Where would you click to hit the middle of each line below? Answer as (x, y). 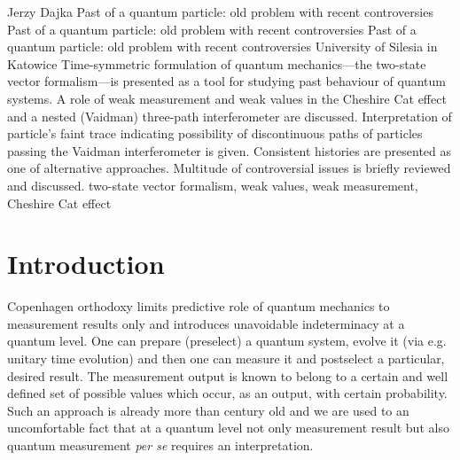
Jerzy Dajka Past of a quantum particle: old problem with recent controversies (220, 12)
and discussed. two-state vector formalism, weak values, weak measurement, (213, 185)
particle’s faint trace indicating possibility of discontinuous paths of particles (215, 133)
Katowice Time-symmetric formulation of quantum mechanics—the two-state (217, 63)
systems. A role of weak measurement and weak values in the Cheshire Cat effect (227, 98)
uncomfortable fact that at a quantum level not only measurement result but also (228, 428)
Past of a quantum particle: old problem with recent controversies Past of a (212, 29)
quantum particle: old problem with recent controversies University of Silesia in (222, 47)
